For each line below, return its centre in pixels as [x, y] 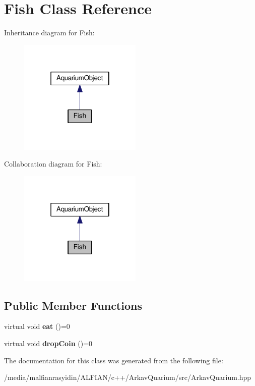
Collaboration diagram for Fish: [53, 164]
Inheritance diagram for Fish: [49, 33]
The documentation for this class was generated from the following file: [114, 360]
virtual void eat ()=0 [37, 326]
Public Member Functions [73, 305]
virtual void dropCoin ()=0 [48, 343]
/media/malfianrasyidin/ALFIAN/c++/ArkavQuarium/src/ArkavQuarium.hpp [128, 377]
